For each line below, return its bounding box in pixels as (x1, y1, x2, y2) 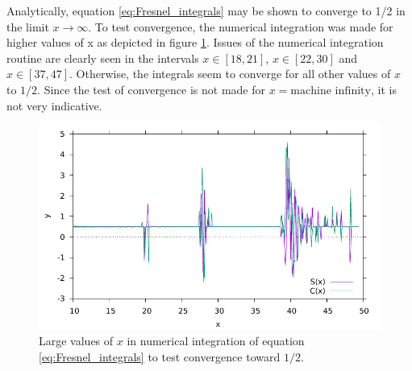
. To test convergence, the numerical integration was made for (88, 18, 393, 35)
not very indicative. (6, 97, 102, 113)
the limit (6, 18, 49, 35)
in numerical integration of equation (127, 332, 305, 349)
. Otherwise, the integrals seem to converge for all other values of (69, 65, 391, 82)
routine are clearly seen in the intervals (6, 49, 199, 66)
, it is (370, 80, 397, 97)
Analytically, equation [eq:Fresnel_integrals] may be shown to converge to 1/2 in (6, 2, 406, 19)
